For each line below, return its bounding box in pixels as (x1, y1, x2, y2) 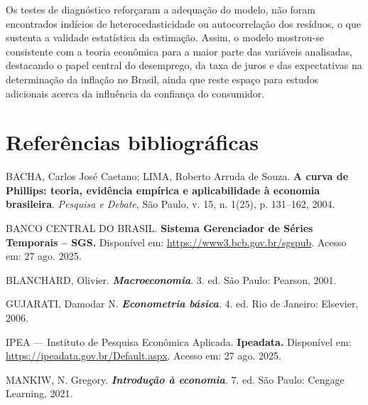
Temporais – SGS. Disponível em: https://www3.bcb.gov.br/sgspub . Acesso (6, 234, 347, 249)
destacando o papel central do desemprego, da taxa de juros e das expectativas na (6, 58, 362, 73)
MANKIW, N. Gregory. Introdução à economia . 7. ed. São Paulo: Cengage (6, 372, 345, 386)
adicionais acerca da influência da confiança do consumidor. (6, 85, 265, 100)
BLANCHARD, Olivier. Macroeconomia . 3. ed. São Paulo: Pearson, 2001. (6, 272, 337, 287)
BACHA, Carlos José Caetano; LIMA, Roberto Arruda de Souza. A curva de (6, 169, 349, 184)
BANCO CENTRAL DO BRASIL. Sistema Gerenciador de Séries (6, 221, 313, 236)
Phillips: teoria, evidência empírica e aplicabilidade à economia (6, 182, 320, 197)
